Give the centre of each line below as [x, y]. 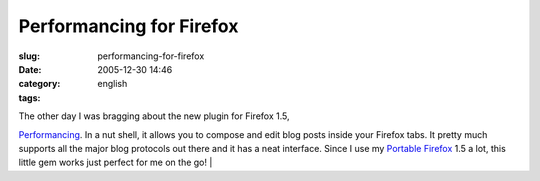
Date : [30, 69]
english [112, 84]
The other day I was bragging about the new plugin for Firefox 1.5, [154, 116]
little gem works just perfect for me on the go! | [115, 162]
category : [39, 84]
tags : [29, 97]
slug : [29, 56]
